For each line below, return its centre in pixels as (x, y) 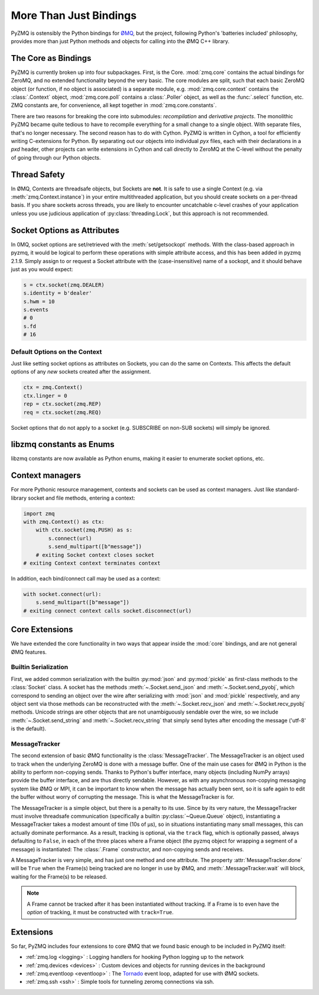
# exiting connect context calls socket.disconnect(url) (108, 611)
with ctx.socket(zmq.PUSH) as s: (84, 530)
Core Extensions (42, 630)
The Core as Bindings (51, 58)
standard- (287, 490)
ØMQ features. (29, 652)
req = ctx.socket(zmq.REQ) (62, 412)
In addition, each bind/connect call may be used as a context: (86, 579)
